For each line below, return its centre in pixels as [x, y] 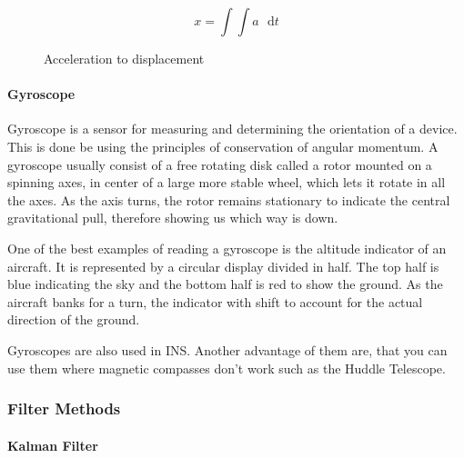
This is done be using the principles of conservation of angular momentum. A [223, 146]
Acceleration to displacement [124, 58]
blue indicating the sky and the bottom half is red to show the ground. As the [225, 284]
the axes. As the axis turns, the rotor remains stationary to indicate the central [229, 199]
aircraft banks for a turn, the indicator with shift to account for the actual [215, 301]
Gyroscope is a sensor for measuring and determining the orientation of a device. [232, 129]
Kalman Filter [53, 445]
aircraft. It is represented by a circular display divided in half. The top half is [223, 266]
